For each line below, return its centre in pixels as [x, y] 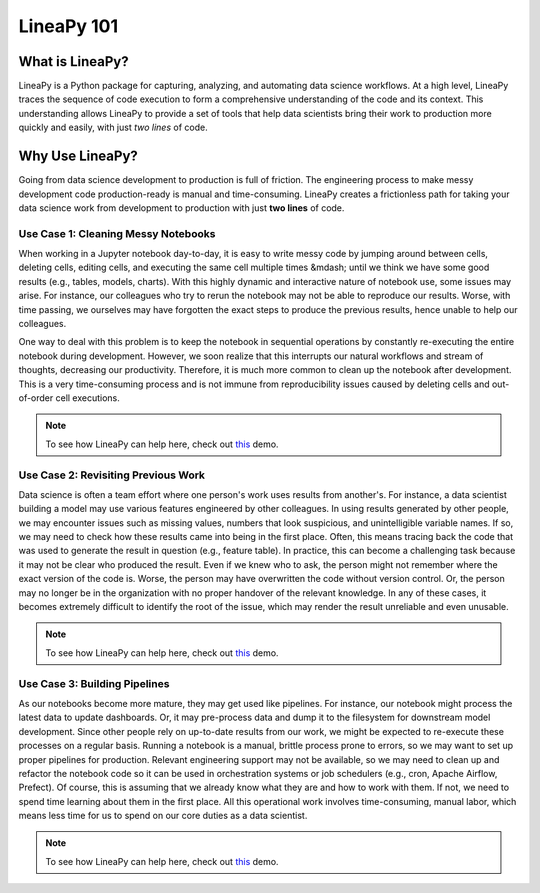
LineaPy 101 [68, 26]
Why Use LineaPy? [78, 156]
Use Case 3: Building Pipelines [94, 683]
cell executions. [87, 397]
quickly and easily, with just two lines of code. [113, 127]
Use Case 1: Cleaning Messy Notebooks [117, 233]
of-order [36, 397]
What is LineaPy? [73, 61]
